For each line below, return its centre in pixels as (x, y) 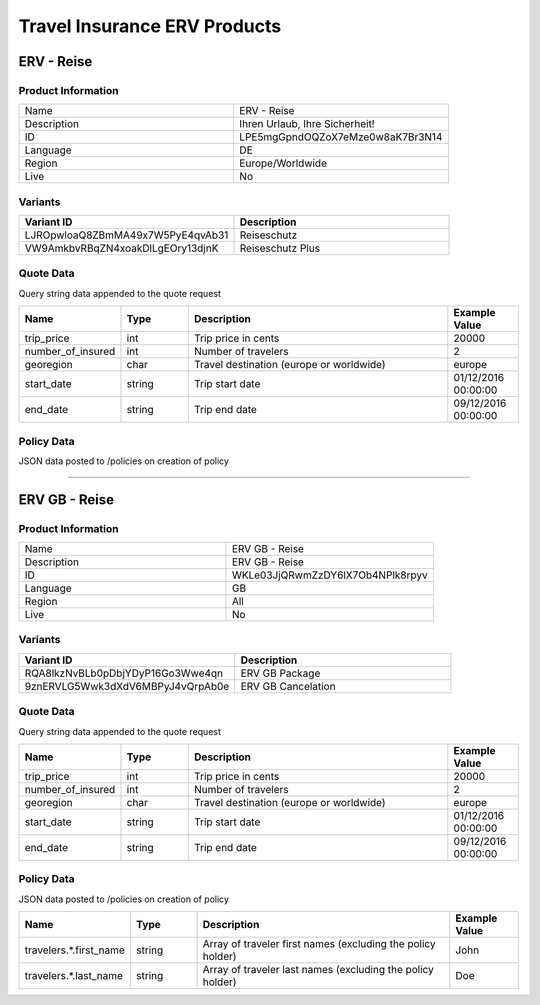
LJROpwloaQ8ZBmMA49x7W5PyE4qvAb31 (126, 235)
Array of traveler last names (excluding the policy (318, 970)
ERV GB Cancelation (288, 686)
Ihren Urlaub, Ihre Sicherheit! (307, 124)
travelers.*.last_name (74, 976)
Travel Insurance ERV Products (150, 26)
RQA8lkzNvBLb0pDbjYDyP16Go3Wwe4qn (124, 673)
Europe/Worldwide (283, 163)
